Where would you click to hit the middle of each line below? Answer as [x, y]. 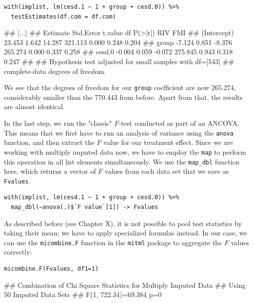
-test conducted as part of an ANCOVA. [179, 123]
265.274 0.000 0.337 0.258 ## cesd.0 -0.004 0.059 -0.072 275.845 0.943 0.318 [118, 52]
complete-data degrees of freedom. [55, 71]
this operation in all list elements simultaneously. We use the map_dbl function [122, 161]
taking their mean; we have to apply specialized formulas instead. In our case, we [126, 233]
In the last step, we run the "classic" [58, 123]
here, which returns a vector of [50, 171]
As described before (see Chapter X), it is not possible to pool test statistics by [123, 223]
